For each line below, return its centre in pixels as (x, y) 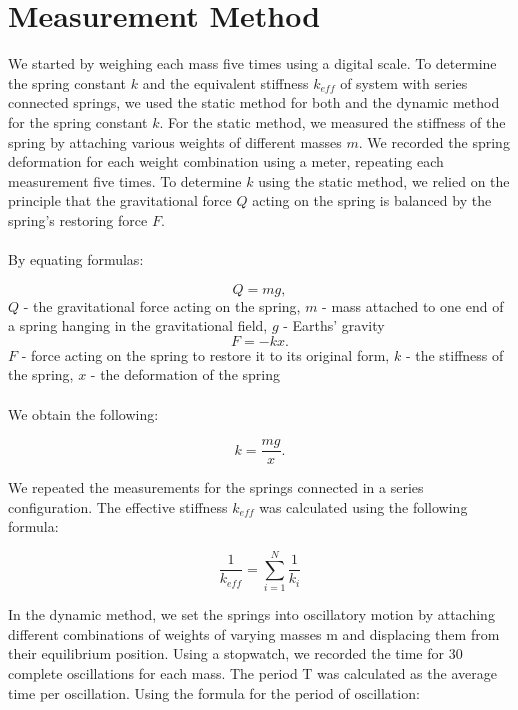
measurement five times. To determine (125, 180)
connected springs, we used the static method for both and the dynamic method (254, 102)
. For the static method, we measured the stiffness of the (332, 121)
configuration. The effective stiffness (118, 506)
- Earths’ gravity (334, 325)
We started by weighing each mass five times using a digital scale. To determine (252, 63)
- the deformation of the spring (185, 374)
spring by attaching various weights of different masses (175, 141)
